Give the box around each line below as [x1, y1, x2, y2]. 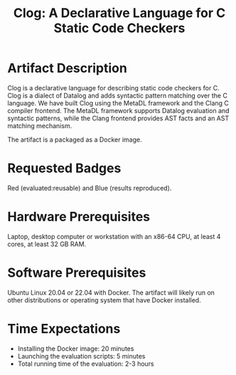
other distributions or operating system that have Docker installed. [7, 295, 201, 304]
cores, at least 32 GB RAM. [7, 240, 87, 248]
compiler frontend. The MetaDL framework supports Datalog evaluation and [7, 106, 230, 115]
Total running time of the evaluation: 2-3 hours [17, 359, 154, 368]
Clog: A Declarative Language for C [13, 5, 226, 21]
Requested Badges [7, 160, 122, 176]
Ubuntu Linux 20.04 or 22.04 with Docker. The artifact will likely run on [7, 288, 215, 297]
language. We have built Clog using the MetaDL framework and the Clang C [7, 98, 230, 107]
